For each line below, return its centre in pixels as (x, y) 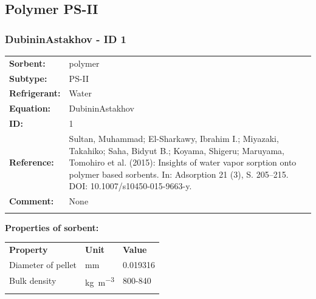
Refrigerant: (35, 93)
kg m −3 (100, 281)
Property (29, 249)
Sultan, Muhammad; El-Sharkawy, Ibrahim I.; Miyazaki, (174, 138)
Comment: (32, 201)
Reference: (32, 162)
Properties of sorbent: (52, 227)
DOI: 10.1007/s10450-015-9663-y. (130, 186)
